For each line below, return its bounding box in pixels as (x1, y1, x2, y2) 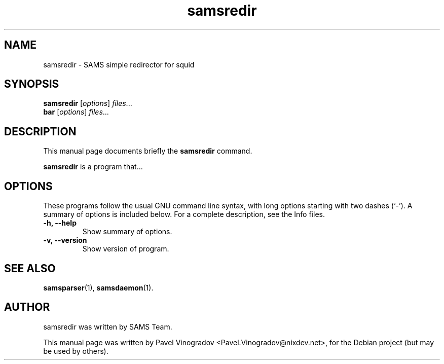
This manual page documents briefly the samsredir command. (43, 147, 252, 156)
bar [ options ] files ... (43, 107, 109, 117)
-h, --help (43, 219, 77, 228)
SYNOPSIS (4, 78, 59, 91)
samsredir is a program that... (43, 162, 143, 171)
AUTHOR (4, 301, 50, 314)
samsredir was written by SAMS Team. (43, 322, 172, 331)
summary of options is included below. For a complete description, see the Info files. (43, 210, 325, 219)
